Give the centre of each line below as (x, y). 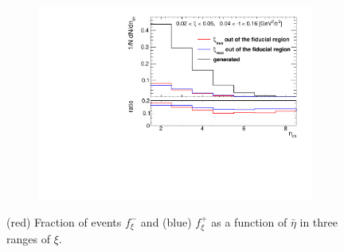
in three (319, 221)
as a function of (249, 221)
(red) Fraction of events (64, 221)
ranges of (28, 239)
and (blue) (166, 221)
